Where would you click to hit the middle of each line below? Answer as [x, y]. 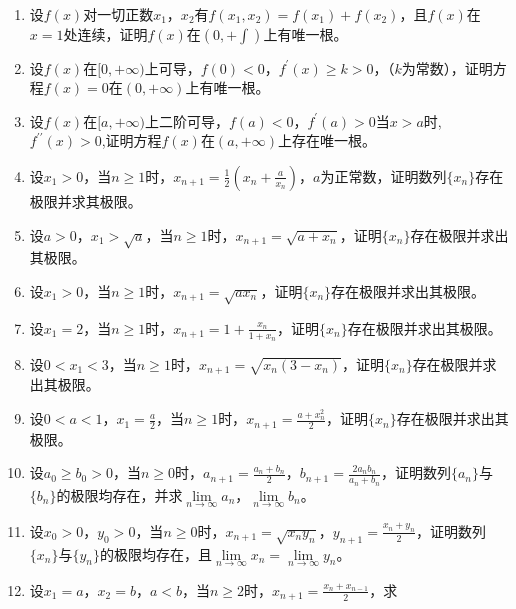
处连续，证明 [105, 33]
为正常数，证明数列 [383, 175]
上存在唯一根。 [326, 140]
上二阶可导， [187, 120]
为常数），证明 [447, 67]
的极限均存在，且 [156, 553]
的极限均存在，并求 [119, 494]
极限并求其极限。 [85, 200]
